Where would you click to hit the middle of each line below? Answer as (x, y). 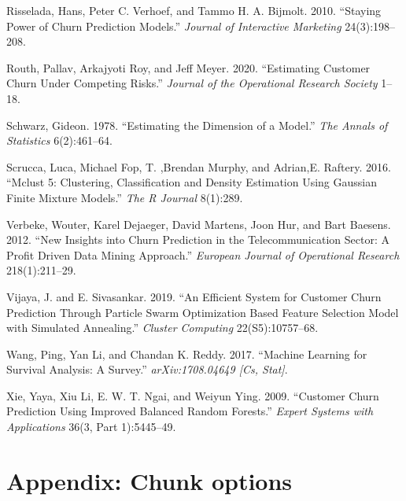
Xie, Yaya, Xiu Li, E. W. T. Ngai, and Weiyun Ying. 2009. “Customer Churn (193, 395)
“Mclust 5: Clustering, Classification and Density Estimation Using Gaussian (192, 182)
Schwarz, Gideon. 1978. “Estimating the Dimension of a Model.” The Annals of (197, 125)
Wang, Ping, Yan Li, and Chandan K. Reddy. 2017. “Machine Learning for (187, 354)
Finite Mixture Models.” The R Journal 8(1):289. (125, 197)
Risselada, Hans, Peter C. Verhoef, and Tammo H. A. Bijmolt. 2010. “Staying (194, 10)
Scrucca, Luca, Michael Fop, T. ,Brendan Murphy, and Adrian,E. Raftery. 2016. (199, 166)
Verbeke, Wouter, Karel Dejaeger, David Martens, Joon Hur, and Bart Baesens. (199, 224)
